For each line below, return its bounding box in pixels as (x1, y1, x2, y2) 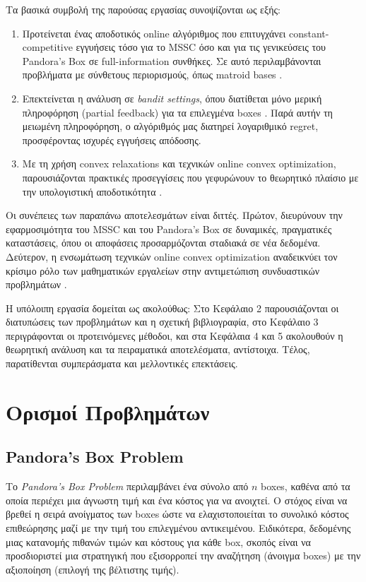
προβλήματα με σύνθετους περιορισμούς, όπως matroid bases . (22, 67, 283, 82)
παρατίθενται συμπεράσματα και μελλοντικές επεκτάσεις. (6, 356, 238, 371)
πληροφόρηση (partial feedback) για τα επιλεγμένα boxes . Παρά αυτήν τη (22, 105, 333, 119)
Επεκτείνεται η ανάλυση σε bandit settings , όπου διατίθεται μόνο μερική (22, 90, 322, 105)
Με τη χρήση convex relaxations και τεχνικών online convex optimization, (22, 156, 336, 171)
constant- (288, 25, 329, 40)
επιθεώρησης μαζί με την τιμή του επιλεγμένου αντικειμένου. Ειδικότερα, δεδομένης (6, 521, 351, 535)
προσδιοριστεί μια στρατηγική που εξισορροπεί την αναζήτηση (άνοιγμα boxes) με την (6, 548, 361, 563)
